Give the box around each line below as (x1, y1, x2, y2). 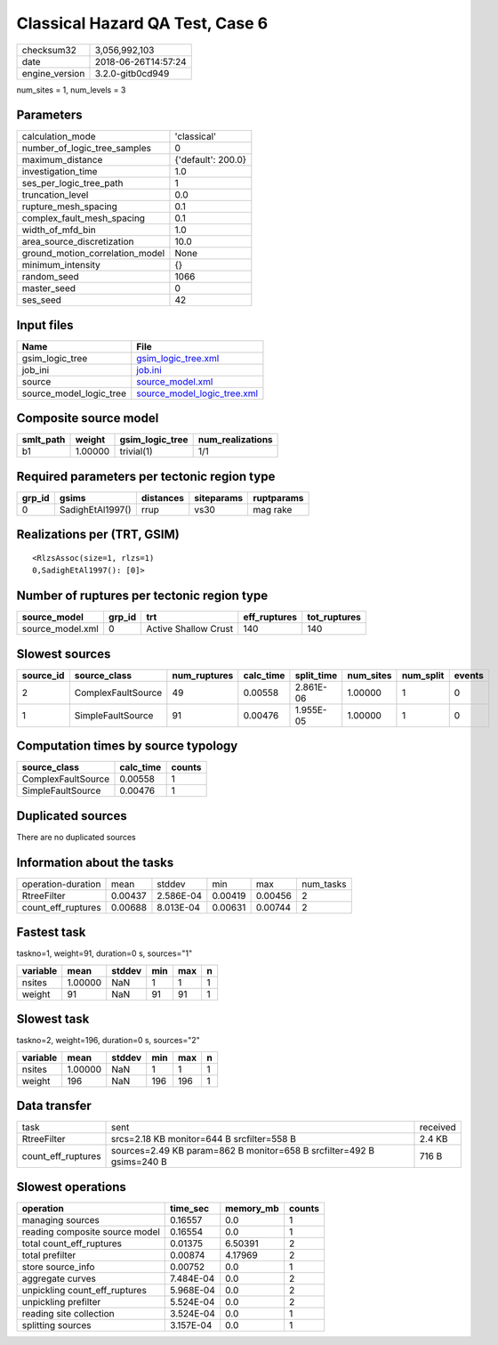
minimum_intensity (21, 259, 101, 271)
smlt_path (21, 433, 66, 446)
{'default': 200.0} (174, 154, 247, 166)
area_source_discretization (21, 236, 134, 248)
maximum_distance (21, 154, 103, 166)
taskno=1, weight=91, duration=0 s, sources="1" (16, 948, 193, 959)
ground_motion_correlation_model (21, 247, 165, 260)
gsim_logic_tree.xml (136, 352, 220, 364)
